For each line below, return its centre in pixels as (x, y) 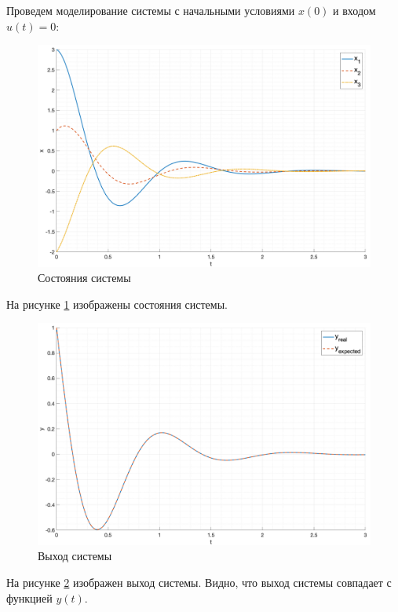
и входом (354, 10)
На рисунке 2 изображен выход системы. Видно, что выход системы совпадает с (199, 582)
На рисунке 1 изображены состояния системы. (117, 304)
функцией (29, 597)
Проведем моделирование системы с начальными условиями (151, 10)
